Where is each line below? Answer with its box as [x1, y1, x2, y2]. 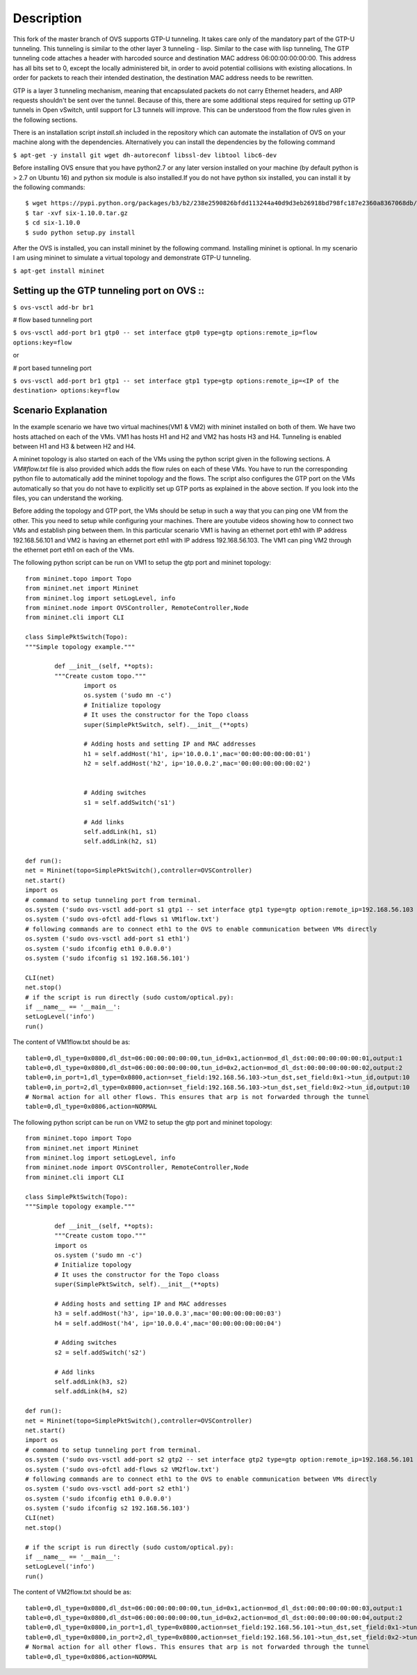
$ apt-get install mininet [13, 266, 105, 275]
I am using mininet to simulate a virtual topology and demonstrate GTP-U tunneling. [13, 254, 252, 262]
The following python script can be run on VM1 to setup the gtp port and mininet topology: [13, 559, 271, 567]
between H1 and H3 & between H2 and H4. [13, 442, 136, 451]
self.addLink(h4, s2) [54, 1388, 129, 1395]
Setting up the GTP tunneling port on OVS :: [13, 284, 205, 296]
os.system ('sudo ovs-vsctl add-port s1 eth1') [25, 935, 190, 943]
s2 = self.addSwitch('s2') [54, 1348, 147, 1356]
